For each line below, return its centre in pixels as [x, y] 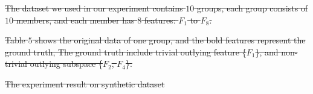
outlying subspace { [66, 64]
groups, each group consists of [253, 8]
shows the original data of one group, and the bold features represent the [170, 40]
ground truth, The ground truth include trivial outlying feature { [126, 52]
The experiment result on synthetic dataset [85, 83]
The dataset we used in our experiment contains [94, 8]
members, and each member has [75, 20]
